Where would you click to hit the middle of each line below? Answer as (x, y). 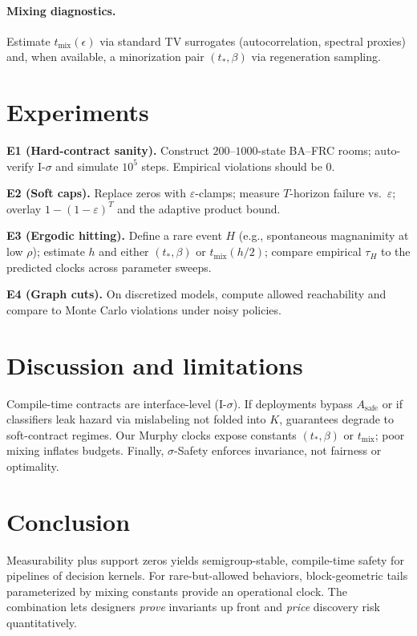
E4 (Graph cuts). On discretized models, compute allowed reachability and (196, 294)
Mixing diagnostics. (61, 10)
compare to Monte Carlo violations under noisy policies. (144, 309)
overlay (24, 208)
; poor (390, 434)
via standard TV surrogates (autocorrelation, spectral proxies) (253, 41)
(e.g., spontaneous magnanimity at (324, 235)
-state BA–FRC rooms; (314, 150)
